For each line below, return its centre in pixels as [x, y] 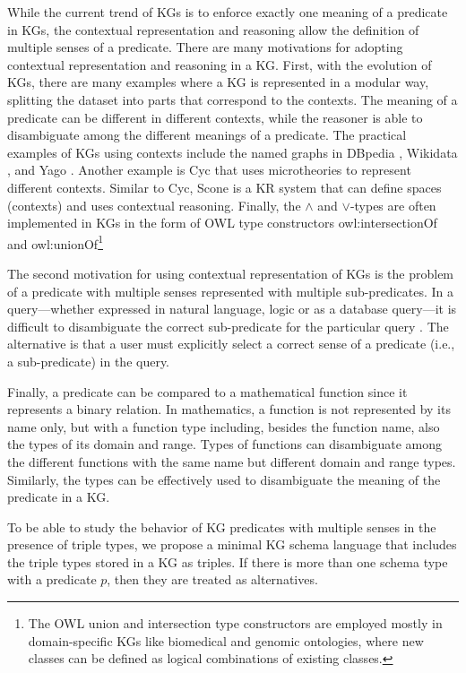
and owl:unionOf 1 [55, 242]
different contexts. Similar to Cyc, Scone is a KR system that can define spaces [224, 187]
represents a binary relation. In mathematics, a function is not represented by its [229, 409]
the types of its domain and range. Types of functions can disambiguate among [224, 444]
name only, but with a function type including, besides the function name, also [224, 426]
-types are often [393, 205]
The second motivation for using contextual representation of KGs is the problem [231, 273]
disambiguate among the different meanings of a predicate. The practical [207, 135]
